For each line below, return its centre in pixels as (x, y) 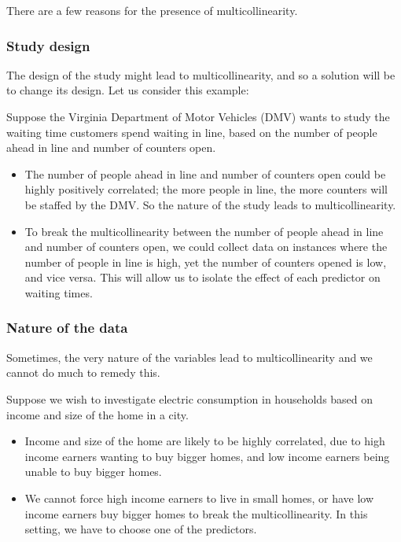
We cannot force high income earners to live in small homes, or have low (199, 498)
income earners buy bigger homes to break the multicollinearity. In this (196, 513)
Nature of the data (67, 328)
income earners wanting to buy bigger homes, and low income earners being (207, 456)
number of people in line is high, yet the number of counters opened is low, (206, 262)
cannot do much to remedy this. (83, 372)
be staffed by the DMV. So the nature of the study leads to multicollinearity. (210, 204)
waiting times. (59, 292)
